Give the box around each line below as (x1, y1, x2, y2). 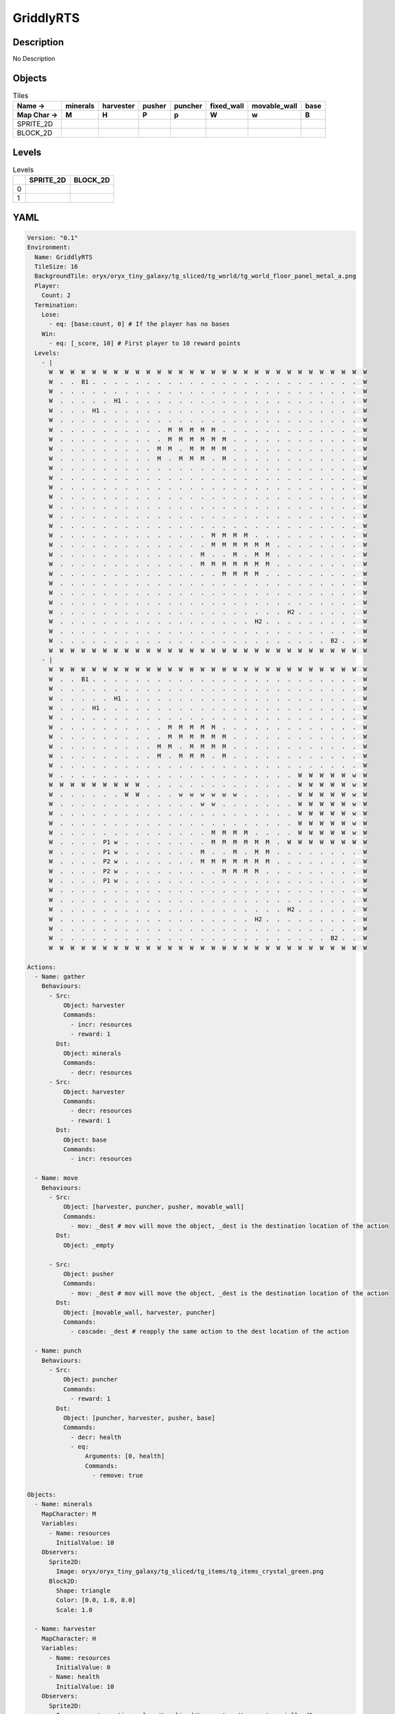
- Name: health (49, 1673, 100, 1681)
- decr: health (70, 1433, 121, 1441)
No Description (12, 55, 56, 63)
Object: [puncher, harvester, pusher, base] (62, 1414, 215, 1422)
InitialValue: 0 (56, 1663, 111, 1671)
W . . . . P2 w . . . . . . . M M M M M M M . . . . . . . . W (49, 858, 367, 865)
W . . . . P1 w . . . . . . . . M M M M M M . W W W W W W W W (49, 838, 367, 846)
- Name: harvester (34, 1625, 96, 1633)
